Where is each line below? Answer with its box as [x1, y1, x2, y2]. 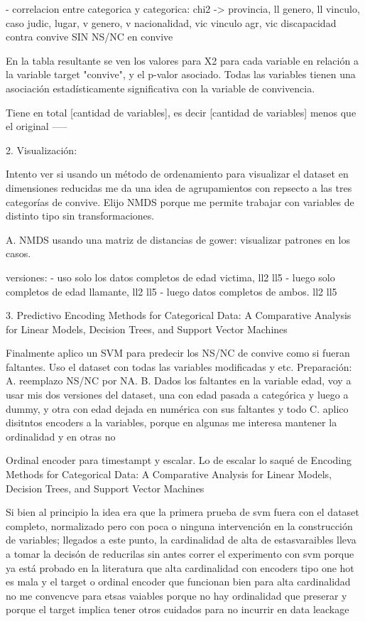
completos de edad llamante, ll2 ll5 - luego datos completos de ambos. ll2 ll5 [6, 283, 337, 298]
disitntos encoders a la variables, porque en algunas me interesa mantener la [6, 415, 337, 430]
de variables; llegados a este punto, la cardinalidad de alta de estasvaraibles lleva [6, 532, 356, 547]
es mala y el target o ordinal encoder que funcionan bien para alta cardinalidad [6, 574, 351, 589]
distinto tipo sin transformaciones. [6, 208, 155, 223]
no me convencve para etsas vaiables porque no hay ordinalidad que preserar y [6, 588, 347, 603]
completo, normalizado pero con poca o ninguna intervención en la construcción [6, 518, 353, 533]
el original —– [6, 119, 67, 134]
